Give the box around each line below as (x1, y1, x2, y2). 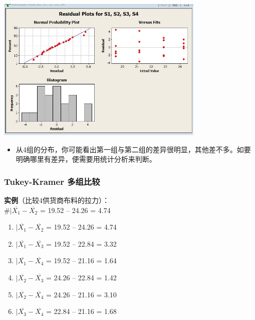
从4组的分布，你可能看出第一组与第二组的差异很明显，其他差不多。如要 (16, 144, 251, 154)
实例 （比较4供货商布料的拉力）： (4, 195, 109, 205)
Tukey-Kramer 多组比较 (4, 175, 100, 187)
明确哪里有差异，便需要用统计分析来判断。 (16, 154, 156, 164)
